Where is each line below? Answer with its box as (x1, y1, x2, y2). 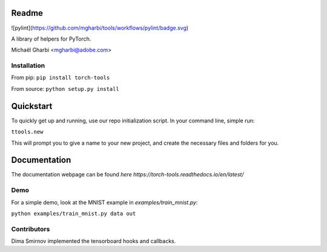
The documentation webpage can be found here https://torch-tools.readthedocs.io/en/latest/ (11, 171, 244, 178)
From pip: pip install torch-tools (11, 74, 110, 81)
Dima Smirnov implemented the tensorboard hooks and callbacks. (11, 237, 176, 245)
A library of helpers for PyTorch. (11, 35, 91, 42)
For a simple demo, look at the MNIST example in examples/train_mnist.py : (11, 199, 198, 206)
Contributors (11, 225, 50, 233)
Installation (11, 61, 45, 70)
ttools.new (11, 128, 44, 136)
